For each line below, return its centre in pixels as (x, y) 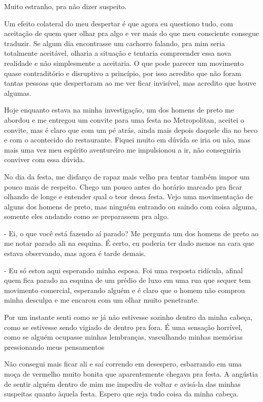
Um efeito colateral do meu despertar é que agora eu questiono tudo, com (119, 23)
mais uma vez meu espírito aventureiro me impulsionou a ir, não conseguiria (123, 149)
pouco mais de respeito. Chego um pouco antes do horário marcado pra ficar (123, 186)
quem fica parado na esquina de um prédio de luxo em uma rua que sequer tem (128, 280)
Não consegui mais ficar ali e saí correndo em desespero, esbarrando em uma (123, 364)
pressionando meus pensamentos (54, 346)
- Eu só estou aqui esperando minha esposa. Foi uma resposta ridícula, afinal (124, 270)
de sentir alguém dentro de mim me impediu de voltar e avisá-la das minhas (122, 383)
